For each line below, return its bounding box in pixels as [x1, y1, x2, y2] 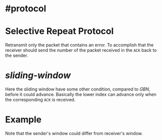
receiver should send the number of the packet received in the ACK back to [5, 47, 157, 53]
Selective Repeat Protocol [5, 26, 114, 37]
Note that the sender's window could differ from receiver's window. [5, 131, 143, 136]
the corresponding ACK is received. [5, 97, 76, 103]
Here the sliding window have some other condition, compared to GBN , [5, 86, 151, 92]
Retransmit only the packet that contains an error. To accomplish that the [5, 42, 154, 48]
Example [5, 114, 42, 125]
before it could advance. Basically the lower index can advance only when [5, 92, 157, 97]
